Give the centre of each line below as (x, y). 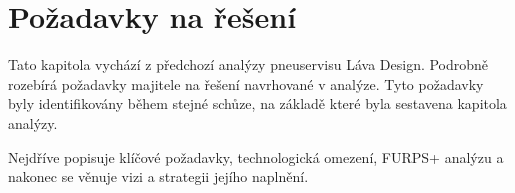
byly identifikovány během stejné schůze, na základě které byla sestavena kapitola (257, 103)
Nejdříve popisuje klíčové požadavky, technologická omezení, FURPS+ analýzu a (256, 156)
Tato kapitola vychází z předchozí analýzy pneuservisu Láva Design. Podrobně (248, 64)
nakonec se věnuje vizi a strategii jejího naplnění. (158, 176)
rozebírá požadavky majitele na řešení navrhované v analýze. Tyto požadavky (246, 83)
